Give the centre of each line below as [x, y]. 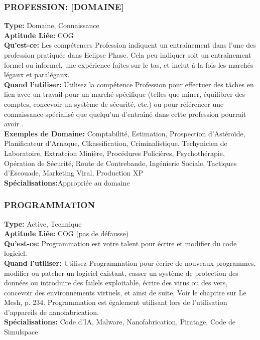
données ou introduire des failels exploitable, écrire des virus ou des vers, [116, 283]
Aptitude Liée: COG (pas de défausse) [67, 233]
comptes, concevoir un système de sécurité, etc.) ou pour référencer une [114, 104]
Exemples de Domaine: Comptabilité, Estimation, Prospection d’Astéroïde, [125, 133]
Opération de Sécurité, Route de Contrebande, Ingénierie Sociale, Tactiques [120, 163]
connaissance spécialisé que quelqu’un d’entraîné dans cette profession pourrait [125, 114]
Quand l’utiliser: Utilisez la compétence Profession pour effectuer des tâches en [129, 84]
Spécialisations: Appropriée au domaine [67, 182]
